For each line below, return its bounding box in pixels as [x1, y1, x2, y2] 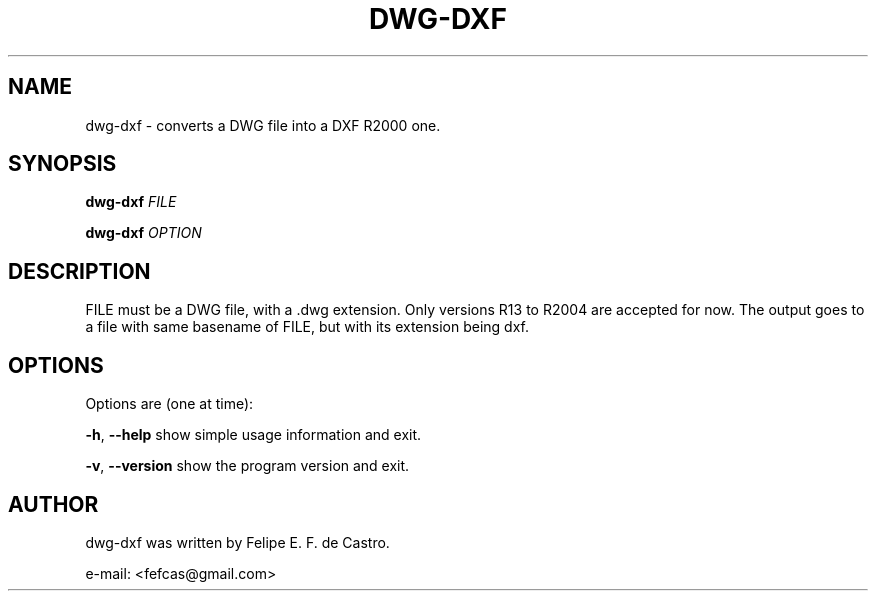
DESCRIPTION [8, 258, 151, 284]
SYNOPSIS [8, 151, 117, 177]
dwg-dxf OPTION [85, 224, 202, 242]
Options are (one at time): [85, 395, 254, 413]
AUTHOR [8, 491, 99, 517]
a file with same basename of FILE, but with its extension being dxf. [85, 318, 529, 336]
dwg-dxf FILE [85, 193, 177, 211]
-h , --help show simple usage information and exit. [85, 426, 422, 444]
